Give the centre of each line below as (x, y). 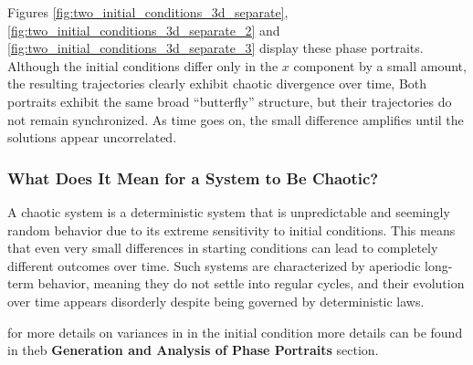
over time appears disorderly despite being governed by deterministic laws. (216, 301)
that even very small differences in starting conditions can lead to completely (223, 248)
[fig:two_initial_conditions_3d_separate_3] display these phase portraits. (215, 48)
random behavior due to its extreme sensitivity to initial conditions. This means (231, 229)
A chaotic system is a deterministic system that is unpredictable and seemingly (229, 211)
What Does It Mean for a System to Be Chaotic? (193, 177)
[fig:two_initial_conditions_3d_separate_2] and (144, 30)
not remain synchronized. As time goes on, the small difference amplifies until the (236, 119)
